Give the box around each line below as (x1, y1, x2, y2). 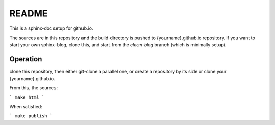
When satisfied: (9, 103, 43, 109)
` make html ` (9, 95, 45, 100)
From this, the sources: (9, 85, 58, 91)
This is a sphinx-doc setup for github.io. (9, 25, 93, 32)
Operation (9, 55, 42, 64)
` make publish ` (9, 113, 53, 119)
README (9, 8, 48, 19)
